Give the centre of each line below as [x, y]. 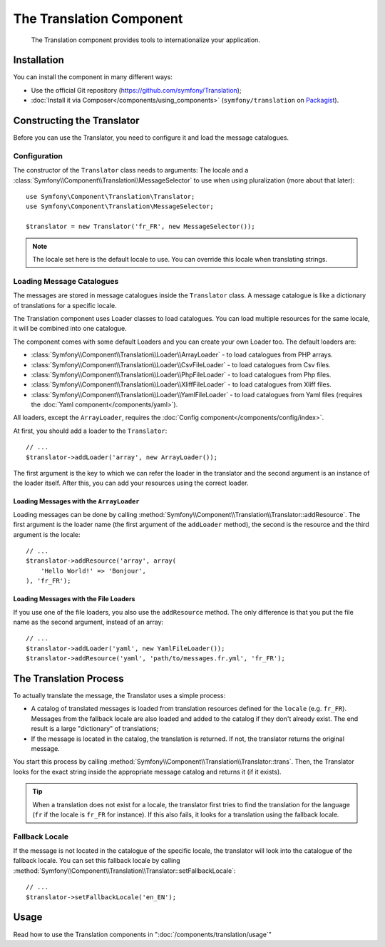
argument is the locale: [47, 534]
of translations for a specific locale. [65, 305]
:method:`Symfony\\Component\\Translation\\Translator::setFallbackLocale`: [124, 871]
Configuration [38, 155]
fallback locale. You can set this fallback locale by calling [97, 861]
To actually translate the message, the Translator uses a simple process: [119, 696]
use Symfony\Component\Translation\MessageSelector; [120, 206]
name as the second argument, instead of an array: [88, 622]
